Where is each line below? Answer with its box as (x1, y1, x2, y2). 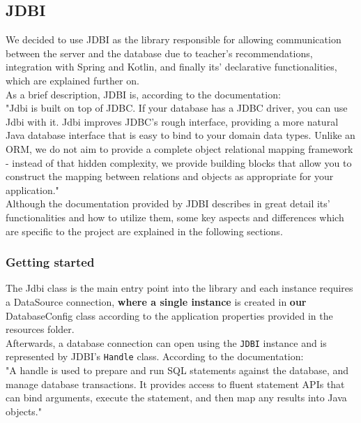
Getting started (6, 253, 95, 271)
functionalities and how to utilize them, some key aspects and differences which (6, 209, 344, 224)
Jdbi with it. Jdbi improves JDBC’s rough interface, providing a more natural (6, 114, 339, 128)
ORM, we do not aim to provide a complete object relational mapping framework (6, 141, 353, 156)
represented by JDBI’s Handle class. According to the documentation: (6, 349, 304, 364)
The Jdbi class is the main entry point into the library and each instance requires (6, 281, 353, 295)
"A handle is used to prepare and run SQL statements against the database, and (6, 363, 349, 378)
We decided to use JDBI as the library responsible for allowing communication (6, 32, 341, 47)
